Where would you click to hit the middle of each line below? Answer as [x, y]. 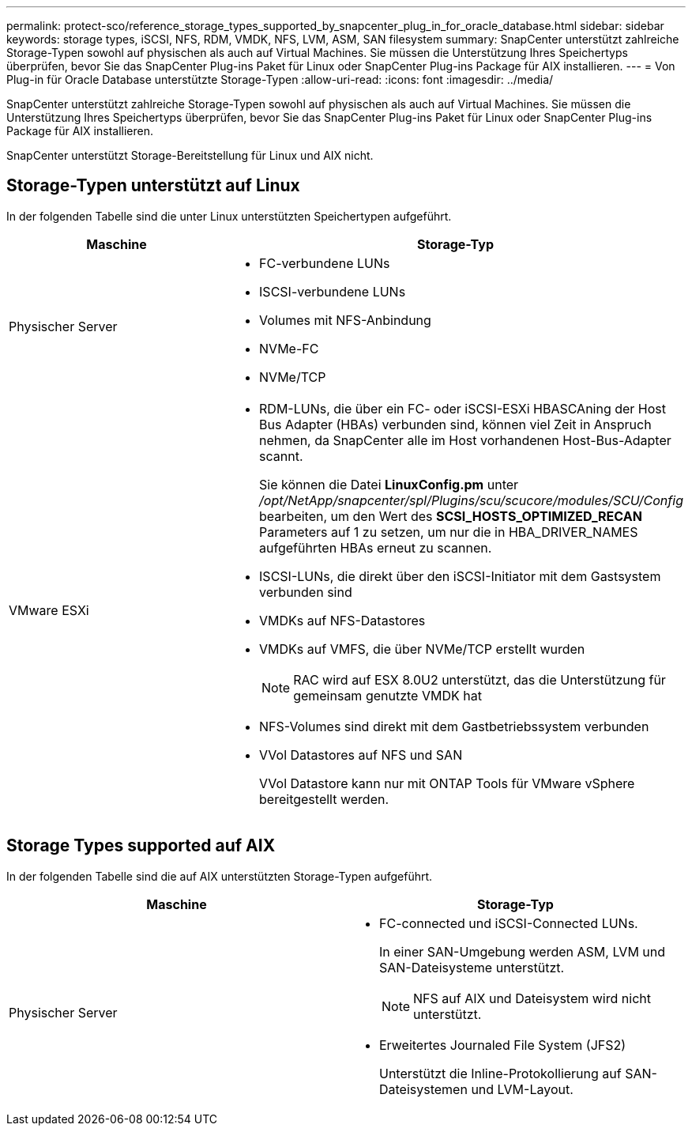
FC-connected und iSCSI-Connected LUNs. [509, 923]
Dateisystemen [423, 1089]
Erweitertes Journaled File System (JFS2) [503, 1045]
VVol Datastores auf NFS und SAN [361, 755]
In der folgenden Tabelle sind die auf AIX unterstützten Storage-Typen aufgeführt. [220, 876]
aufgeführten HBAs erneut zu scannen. [376, 547]
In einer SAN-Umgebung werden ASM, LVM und [523, 951]
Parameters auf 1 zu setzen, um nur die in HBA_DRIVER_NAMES [449, 532]
